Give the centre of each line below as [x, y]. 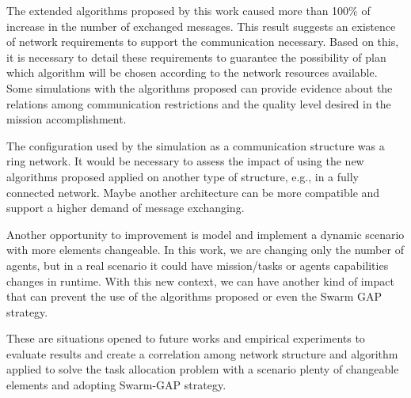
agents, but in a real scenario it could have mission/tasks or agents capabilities [198, 265]
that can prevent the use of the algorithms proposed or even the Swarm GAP [194, 296]
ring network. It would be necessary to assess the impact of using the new [185, 161]
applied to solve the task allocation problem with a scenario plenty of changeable [203, 369]
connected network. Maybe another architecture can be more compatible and [193, 192]
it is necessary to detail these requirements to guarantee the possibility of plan [196, 57]
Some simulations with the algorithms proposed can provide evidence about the [200, 87]
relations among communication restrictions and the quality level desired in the [199, 103]
